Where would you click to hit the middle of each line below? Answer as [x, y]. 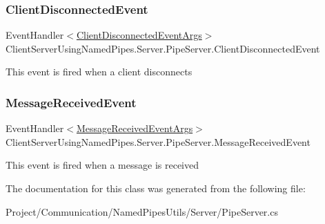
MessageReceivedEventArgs [135, 128]
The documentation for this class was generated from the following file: [156, 188]
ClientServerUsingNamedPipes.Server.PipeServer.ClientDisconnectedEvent [163, 48]
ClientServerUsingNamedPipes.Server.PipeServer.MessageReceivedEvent [158, 141]
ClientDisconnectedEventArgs [139, 35]
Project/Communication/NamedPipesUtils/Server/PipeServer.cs [142, 211]
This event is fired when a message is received [102, 165]
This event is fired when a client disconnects [99, 72]
